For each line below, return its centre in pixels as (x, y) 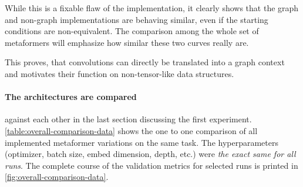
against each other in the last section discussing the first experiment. (128, 119)
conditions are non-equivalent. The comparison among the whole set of (132, 31)
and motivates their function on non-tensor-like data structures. (119, 73)
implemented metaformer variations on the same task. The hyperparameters (142, 142)
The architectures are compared (71, 97)
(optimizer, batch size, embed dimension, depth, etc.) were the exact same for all (150, 154)
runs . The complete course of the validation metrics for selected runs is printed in (151, 165)
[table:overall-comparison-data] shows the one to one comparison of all (131, 130)
